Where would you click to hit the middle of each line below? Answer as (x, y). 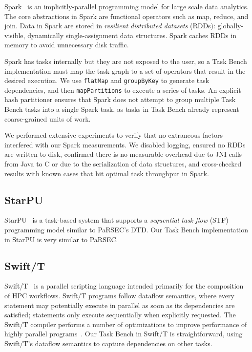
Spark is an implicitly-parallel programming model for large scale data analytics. (127, 6)
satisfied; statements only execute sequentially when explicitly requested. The (120, 315)
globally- (231, 26)
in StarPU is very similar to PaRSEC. (61, 239)
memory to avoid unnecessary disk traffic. (67, 45)
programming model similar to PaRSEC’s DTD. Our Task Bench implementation (126, 230)
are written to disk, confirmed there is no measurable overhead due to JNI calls (123, 154)
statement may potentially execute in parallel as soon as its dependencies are (120, 305)
